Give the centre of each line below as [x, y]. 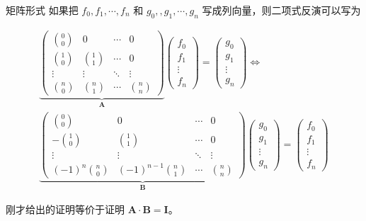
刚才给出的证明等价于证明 [65, 209]
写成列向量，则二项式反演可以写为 [281, 10]
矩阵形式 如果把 [42, 10]
